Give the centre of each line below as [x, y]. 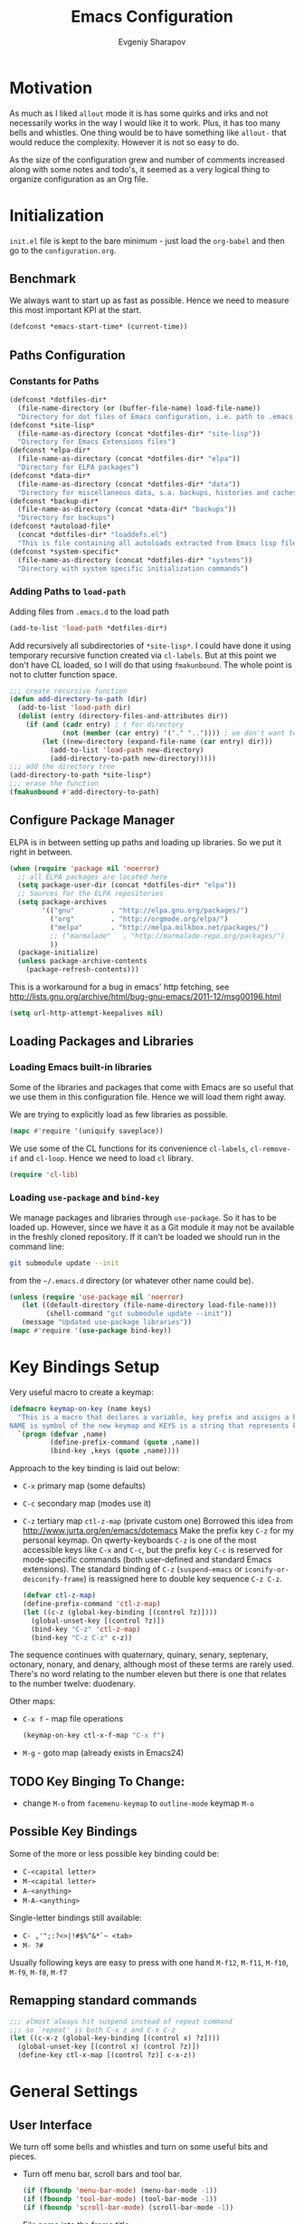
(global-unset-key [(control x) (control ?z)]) [109, 2047]
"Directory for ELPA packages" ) [79, 467]
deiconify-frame [53, 1580]
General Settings [74, 2092]
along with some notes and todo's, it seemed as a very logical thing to [140, 169]
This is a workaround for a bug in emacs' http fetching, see [119, 987]
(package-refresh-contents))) [83, 970]
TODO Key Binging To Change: [97, 1781]
